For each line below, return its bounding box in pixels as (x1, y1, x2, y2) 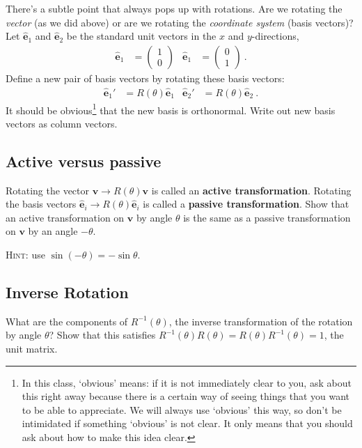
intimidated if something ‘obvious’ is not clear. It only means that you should (22, 416, 353, 431)
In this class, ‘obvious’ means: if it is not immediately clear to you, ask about (22, 375, 352, 389)
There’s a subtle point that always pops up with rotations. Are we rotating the (6, 1, 343, 15)
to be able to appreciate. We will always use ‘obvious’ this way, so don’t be (22, 402, 342, 417)
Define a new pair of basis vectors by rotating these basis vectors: (6, 70, 285, 85)
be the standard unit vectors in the (66, 29, 217, 43)
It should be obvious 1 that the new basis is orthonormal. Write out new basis (6, 100, 336, 117)
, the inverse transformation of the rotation (168, 314, 353, 328)
